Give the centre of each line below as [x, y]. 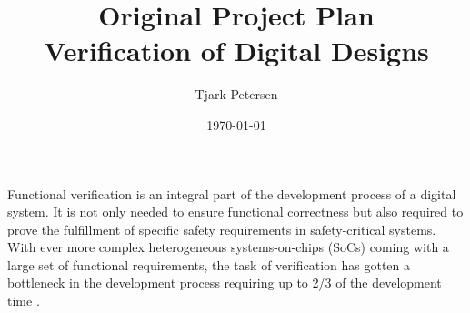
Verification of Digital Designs [236, 50]
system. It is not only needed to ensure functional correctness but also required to [235, 212]
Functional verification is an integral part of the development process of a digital [232, 193]
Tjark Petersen [236, 94]
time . [24, 301]
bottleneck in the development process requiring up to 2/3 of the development [225, 283]
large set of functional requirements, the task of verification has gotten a [209, 264]
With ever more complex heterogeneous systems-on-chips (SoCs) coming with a [228, 247]
